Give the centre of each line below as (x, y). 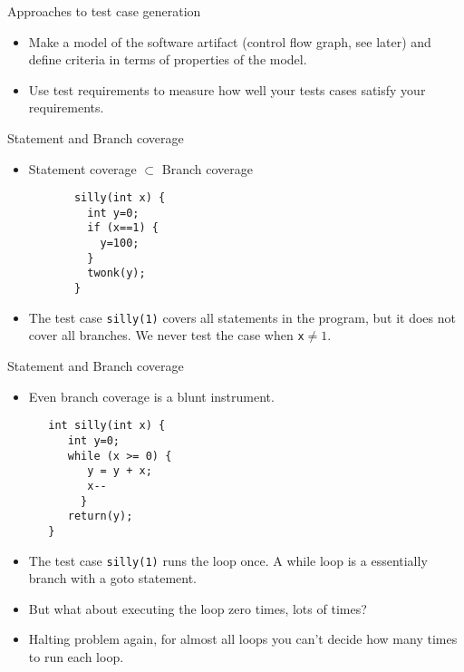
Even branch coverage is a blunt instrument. (151, 396)
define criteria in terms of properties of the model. (168, 59)
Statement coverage (82, 168)
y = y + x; (120, 471)
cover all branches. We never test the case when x (166, 335)
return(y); (100, 516)
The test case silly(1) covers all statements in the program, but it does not (242, 317)
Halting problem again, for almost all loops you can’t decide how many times (243, 639)
